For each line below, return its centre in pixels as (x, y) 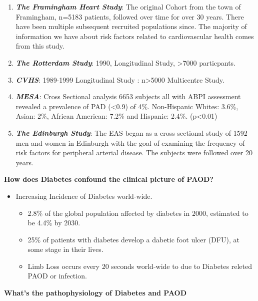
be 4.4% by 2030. (54, 223)
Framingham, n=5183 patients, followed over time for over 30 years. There (130, 16)
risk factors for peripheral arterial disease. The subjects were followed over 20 (134, 153)
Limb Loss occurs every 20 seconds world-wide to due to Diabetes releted (140, 266)
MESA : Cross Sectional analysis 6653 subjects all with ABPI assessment (128, 96)
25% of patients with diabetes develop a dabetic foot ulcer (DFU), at (133, 239)
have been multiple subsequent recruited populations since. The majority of (131, 26)
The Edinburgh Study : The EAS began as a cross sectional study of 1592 (131, 132)
